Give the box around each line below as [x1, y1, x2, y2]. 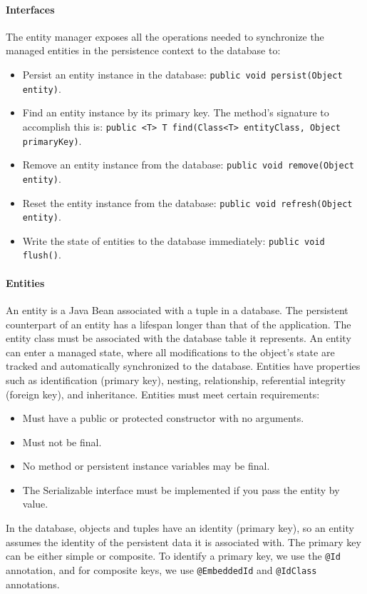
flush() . [22, 247, 61, 262]
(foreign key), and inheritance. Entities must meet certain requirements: [6, 386, 320, 401]
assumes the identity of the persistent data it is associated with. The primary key [6, 534, 361, 549]
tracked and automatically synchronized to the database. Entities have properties [6, 358, 361, 373]
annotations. [6, 576, 60, 591]
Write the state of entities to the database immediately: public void [22, 233, 325, 248]
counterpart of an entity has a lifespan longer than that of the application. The [6, 316, 351, 331]
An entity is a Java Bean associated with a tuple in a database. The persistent [6, 302, 348, 317]
